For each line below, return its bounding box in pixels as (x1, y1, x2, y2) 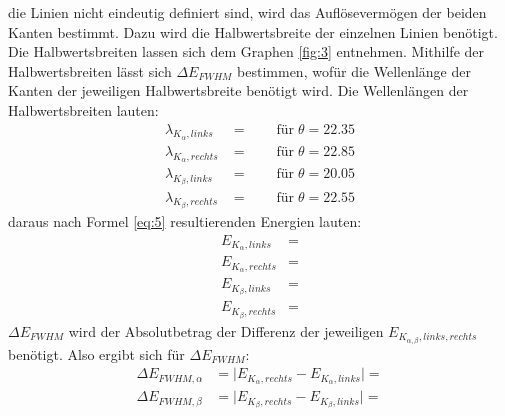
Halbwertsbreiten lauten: (8, 99, 159, 120)
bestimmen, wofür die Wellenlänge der (237, 60, 471, 81)
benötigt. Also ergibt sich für (8, 343, 185, 364)
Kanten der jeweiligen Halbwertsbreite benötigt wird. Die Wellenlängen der (8, 80, 469, 101)
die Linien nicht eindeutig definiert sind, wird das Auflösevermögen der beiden (8, 2, 487, 22)
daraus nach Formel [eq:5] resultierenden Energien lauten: (8, 210, 362, 231)
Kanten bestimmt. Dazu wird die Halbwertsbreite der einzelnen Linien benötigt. (8, 21, 498, 42)
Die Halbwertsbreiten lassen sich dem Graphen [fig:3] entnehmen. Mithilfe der (8, 41, 485, 62)
